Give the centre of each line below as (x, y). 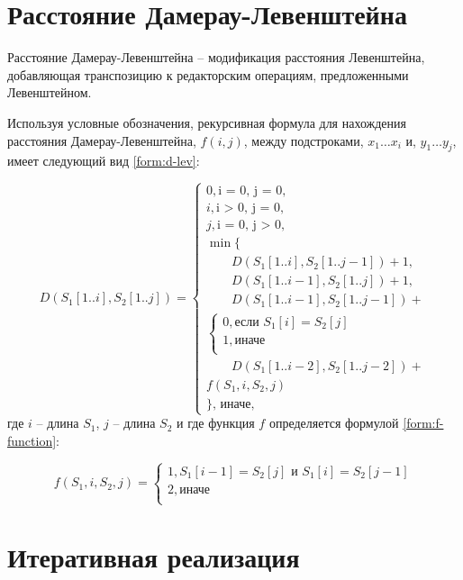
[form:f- (423, 423)
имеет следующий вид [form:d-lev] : (104, 161)
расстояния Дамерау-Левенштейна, (102, 140)
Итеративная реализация (154, 557)
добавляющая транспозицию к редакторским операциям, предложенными (208, 74)
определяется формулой (334, 423)
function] (32, 440)
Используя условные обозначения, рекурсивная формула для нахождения (207, 122)
